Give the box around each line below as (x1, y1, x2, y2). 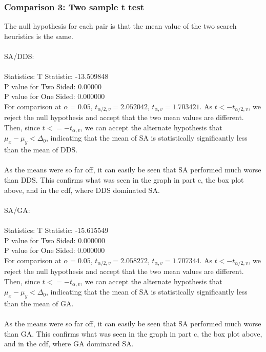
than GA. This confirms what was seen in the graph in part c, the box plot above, (4, 328, 262, 339)
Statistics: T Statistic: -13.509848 (4, 71, 109, 82)
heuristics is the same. (4, 30, 73, 41)
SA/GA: (4, 204, 30, 215)
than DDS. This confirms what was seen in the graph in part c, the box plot (4, 174, 244, 185)
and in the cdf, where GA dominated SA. (4, 338, 134, 349)
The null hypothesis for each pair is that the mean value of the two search (4, 21, 237, 31)
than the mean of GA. (4, 298, 74, 309)
